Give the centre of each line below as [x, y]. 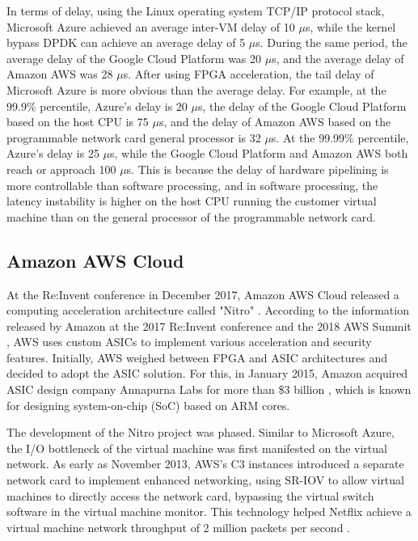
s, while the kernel [350, 26]
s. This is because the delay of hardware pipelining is [258, 169]
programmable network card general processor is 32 [134, 137]
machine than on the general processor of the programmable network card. [191, 216]
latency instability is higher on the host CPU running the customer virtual [192, 201]
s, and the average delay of [338, 58]
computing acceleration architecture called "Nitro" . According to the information [208, 310]
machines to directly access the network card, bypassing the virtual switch [190, 495]
